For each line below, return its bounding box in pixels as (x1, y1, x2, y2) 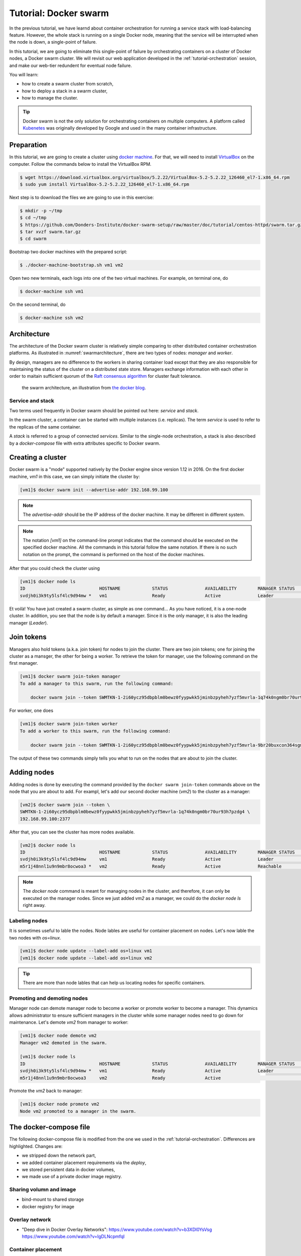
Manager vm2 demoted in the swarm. (20, 1040, 107, 1045)
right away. (23, 902, 46, 908)
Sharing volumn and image (9, 1186, 76, 1193)
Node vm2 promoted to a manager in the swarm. (20, 1108, 136, 1114)
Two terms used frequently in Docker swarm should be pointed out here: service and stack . (9, 407, 199, 413)
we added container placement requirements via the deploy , (22, 1160, 146, 1166)
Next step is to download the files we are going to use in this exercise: (9, 194, 154, 200)
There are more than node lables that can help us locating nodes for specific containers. (23, 980, 206, 986)
